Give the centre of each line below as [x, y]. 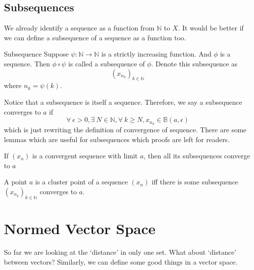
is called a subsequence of [107, 63]
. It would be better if [211, 28]
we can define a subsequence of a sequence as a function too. [95, 37]
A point [16, 182]
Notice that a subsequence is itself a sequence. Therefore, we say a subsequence [123, 102]
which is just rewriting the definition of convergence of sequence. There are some [125, 130]
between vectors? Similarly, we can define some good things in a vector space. [121, 261]
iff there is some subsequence [195, 182]
